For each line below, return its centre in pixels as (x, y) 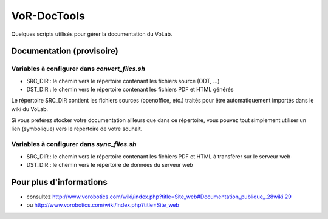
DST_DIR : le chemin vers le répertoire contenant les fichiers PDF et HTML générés (130, 89)
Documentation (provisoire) (65, 51)
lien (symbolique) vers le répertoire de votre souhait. (77, 129)
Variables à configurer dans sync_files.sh (74, 144)
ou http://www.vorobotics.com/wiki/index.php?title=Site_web (103, 205)
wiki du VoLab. (30, 109)
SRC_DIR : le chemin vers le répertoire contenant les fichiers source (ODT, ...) (123, 81)
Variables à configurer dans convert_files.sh (78, 69)
